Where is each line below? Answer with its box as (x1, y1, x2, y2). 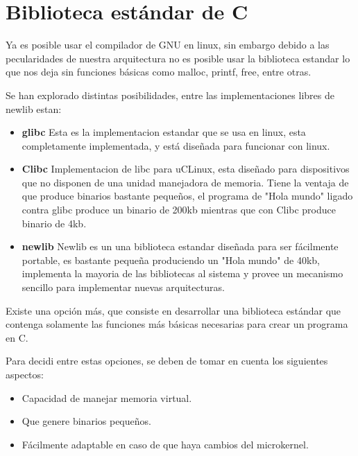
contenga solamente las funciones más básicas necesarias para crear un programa (6, 317, 348, 331)
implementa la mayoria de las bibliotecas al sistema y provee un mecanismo (22, 266, 343, 281)
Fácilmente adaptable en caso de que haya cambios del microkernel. (22, 437, 309, 451)
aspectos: (6, 367, 44, 381)
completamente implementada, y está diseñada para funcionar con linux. (22, 138, 330, 152)
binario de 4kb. (22, 216, 87, 230)
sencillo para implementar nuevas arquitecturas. (22, 280, 225, 295)
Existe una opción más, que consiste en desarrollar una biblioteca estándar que (6, 303, 341, 317)
